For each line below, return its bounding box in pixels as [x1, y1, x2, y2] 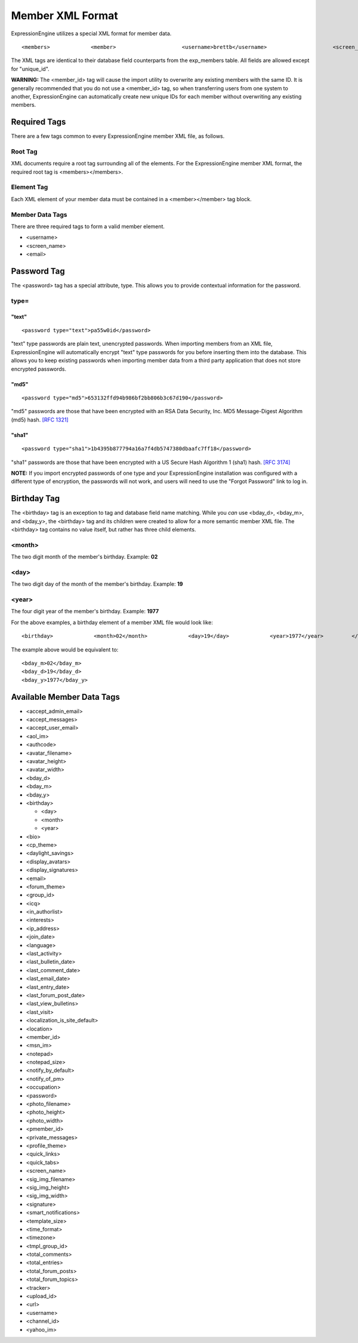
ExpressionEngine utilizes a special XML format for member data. [11, 30, 172, 37]
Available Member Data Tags [11, 692, 121, 702]
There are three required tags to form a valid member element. [11, 223, 165, 230]
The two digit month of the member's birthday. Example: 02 [11, 553, 158, 561]
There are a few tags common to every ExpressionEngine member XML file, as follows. [11, 133, 225, 140]
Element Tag [11, 183, 48, 191]
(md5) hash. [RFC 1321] [11, 416, 69, 423]
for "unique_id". [11, 65, 50, 72]
